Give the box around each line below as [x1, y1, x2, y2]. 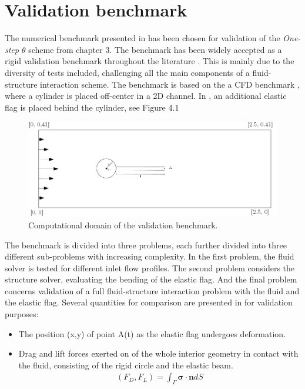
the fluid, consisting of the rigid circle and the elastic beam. [18, 358, 233, 371]
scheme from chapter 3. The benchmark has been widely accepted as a [28, 43, 282, 55]
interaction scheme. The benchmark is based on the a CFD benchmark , [40, 78, 300, 90]
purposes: [5, 308, 39, 320]
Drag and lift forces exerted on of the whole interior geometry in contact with [18, 347, 299, 360]
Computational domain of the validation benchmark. [28, 218, 218, 231]
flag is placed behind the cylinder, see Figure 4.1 [5, 101, 179, 113]
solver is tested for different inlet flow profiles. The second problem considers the [5, 261, 295, 274]
